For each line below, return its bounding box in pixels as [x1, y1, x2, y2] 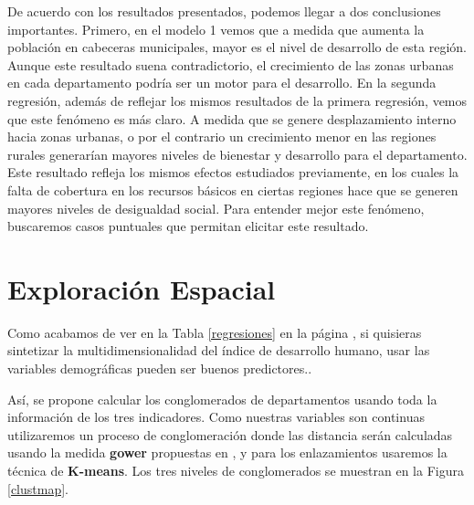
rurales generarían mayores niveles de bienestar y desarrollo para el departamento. [7, 144, 468, 163]
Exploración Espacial [7, 269, 276, 307]
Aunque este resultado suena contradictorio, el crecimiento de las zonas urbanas [7, 55, 454, 74]
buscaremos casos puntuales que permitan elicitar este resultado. [7, 216, 369, 236]
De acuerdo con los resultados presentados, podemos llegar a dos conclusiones [7, 2, 441, 20]
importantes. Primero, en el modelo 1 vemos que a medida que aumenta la [7, 19, 425, 38]
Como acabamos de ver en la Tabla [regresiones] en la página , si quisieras [7, 322, 422, 342]
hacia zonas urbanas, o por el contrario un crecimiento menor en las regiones [7, 127, 437, 146]
